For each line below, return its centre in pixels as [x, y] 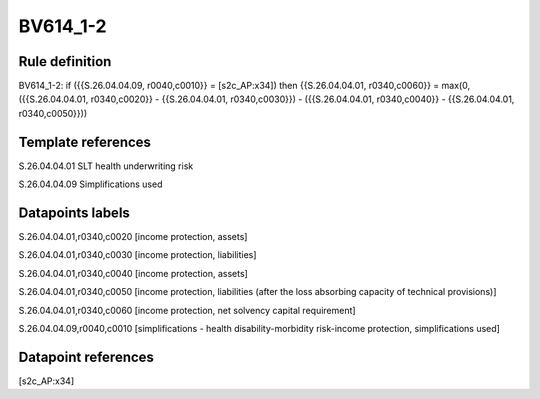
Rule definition [65, 61]
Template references [85, 141]
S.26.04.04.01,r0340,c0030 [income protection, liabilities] [137, 255]
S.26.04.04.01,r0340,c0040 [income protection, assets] [133, 273]
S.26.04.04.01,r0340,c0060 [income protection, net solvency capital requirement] [187, 310]
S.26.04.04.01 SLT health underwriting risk [106, 166]
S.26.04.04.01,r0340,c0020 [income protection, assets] [133, 237]
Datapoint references [86, 356]
